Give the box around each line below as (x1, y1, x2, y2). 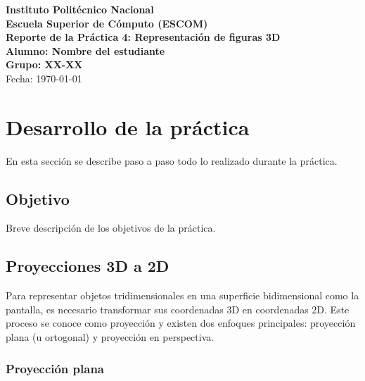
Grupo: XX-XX (6, 57, 83, 72)
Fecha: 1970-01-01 (6, 70, 82, 85)
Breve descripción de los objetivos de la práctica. (6, 220, 216, 235)
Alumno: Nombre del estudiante (6, 43, 165, 58)
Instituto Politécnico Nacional (6, 2, 154, 16)
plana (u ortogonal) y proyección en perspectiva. (6, 330, 214, 344)
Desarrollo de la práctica (6, 112, 250, 141)
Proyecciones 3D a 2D (6, 255, 169, 277)
